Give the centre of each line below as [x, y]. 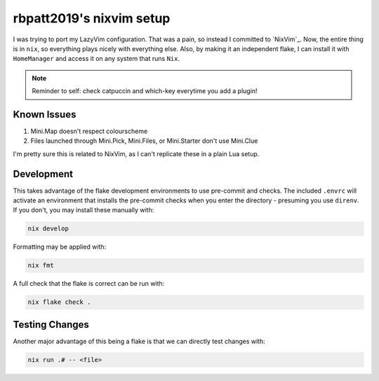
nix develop [48, 229]
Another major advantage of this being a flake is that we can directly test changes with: [139, 341]
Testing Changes [51, 325]
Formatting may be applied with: [60, 247]
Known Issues [45, 115]
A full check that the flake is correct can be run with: [89, 284]
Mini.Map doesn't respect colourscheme [89, 131]
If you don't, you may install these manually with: [84, 210]
